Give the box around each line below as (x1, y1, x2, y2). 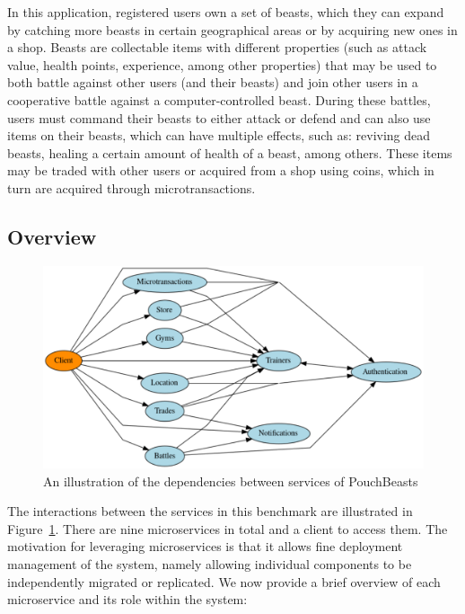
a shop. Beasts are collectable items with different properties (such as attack (7, 38, 427, 57)
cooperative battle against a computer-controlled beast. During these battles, (7, 90, 431, 109)
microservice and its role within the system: (7, 590, 248, 609)
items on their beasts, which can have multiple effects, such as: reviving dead (7, 126, 431, 145)
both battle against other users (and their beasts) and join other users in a (7, 73, 418, 92)
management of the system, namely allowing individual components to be (7, 554, 412, 573)
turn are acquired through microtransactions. (7, 178, 256, 197)
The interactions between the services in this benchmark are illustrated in (7, 502, 413, 521)
